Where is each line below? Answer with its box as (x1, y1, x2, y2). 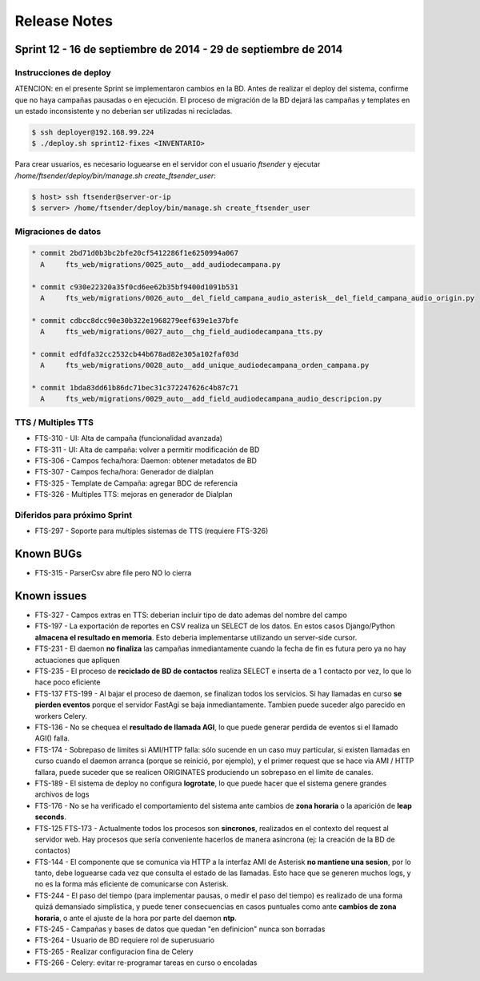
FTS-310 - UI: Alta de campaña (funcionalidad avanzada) (34, 434, 223, 443)
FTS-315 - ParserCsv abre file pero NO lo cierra (34, 568, 192, 578)
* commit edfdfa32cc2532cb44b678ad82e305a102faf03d (31, 349, 239, 358)
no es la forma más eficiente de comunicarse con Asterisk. (34, 879, 229, 889)
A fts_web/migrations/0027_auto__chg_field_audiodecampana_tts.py (40, 327, 323, 337)
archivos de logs (34, 789, 90, 799)
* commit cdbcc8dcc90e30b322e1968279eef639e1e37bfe (31, 316, 239, 325)
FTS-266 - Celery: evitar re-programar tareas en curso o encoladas (34, 958, 258, 967)
